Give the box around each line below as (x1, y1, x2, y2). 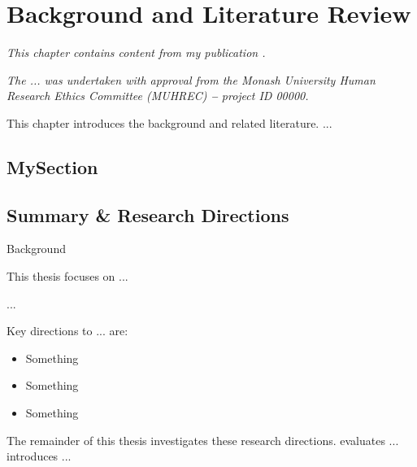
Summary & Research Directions (7, 202, 289, 227)
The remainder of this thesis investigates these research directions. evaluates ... (7, 431, 399, 448)
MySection (7, 154, 98, 179)
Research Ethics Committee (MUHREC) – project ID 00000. (7, 87, 309, 104)
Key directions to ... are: (7, 322, 128, 339)
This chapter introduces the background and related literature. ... (7, 114, 332, 131)
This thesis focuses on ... (7, 268, 128, 285)
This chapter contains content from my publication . (7, 44, 266, 61)
